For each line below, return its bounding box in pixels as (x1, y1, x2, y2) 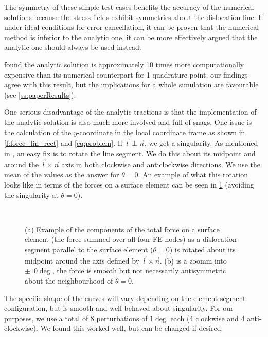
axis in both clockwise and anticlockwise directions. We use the (61, 159, 260, 170)
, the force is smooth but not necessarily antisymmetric (52, 265, 226, 276)
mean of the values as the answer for (4, 169, 119, 180)
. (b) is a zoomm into (159, 255, 227, 266)
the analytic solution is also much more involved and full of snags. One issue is (4, 116, 252, 127)
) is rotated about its (169, 244, 236, 254)
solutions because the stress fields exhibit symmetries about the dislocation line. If (4, 11, 263, 22)
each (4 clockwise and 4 (170, 312, 245, 323)
